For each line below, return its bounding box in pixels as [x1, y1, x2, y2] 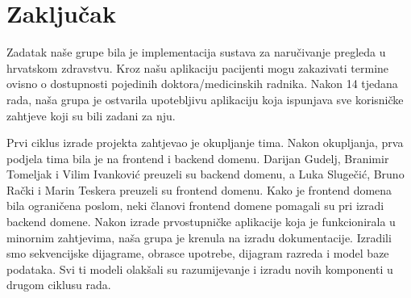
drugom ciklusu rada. [6, 276, 111, 293]
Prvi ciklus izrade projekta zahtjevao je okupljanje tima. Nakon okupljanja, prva [6, 134, 404, 151]
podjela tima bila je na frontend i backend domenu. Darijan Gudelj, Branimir [6, 149, 389, 166]
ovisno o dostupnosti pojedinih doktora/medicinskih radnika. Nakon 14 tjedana [6, 75, 398, 92]
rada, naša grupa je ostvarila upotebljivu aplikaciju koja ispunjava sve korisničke [6, 90, 404, 107]
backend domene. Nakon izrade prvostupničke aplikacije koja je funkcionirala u [6, 213, 396, 230]
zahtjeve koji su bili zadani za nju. [6, 107, 176, 124]
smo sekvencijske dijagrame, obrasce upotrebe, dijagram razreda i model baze [6, 245, 389, 262]
